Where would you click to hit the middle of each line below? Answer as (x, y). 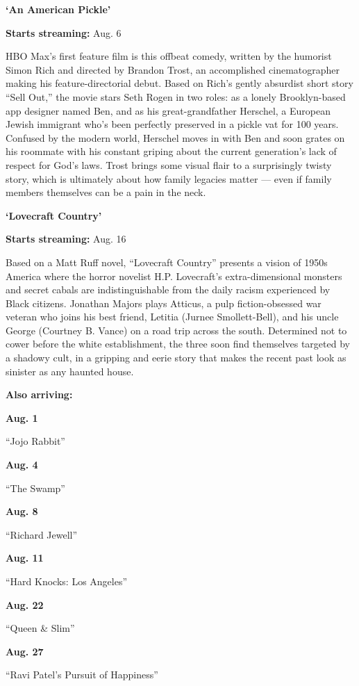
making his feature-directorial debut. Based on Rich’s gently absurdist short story (179, 83)
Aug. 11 (25, 558)
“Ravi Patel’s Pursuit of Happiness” (82, 675)
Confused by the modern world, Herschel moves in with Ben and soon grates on (175, 137)
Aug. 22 (25, 604)
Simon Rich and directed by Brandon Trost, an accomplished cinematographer (173, 69)
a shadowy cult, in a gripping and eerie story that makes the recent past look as (176, 358)
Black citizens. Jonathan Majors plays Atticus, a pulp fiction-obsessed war (164, 303)
